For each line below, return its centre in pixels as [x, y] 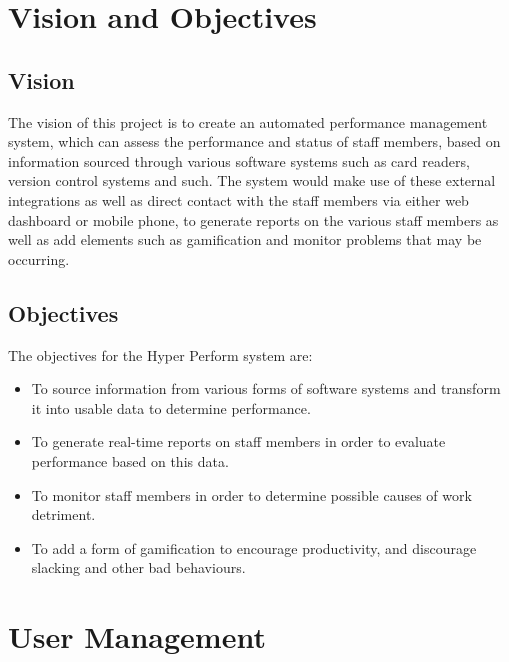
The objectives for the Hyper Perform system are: [160, 354]
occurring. [39, 258]
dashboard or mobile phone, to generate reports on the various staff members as [253, 219]
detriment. [63, 514]
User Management [137, 636]
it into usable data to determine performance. [171, 407]
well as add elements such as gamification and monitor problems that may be [245, 239]
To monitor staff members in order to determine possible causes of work [251, 494]
